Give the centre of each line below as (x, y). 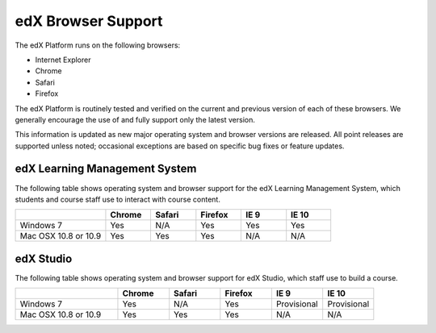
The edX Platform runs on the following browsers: (98, 45)
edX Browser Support (89, 21)
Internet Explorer (63, 60)
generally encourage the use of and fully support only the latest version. (135, 119)
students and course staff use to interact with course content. (118, 199)
